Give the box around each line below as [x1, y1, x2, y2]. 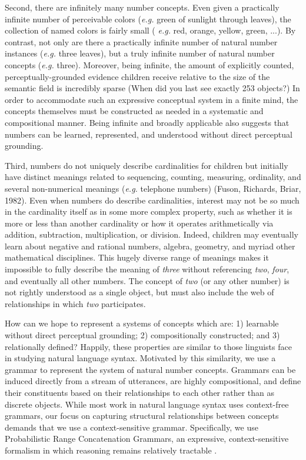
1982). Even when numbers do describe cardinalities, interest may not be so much [5, 194, 300, 206]
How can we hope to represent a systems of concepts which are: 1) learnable [5, 317, 279, 329]
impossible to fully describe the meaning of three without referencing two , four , [5, 263, 290, 275]
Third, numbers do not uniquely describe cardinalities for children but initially [5, 159, 288, 171]
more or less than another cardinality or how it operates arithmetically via [5, 216, 274, 229]
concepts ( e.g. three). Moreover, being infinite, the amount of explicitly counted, [5, 58, 294, 71]
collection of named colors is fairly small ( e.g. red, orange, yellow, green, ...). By [5, 24, 296, 36]
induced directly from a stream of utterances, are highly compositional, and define [5, 375, 301, 387]
